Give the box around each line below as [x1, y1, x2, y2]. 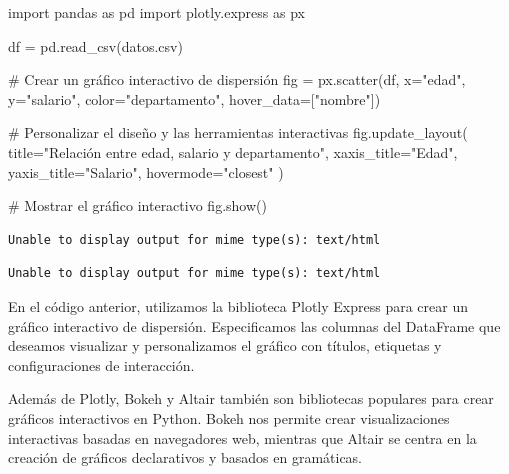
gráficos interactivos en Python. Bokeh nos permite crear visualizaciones [8, 407, 450, 428]
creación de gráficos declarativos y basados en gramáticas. [8, 447, 363, 468]
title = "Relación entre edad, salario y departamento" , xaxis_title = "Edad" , [8, 141, 458, 162]
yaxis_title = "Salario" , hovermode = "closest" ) [8, 161, 284, 182]
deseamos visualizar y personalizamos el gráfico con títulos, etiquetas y [8, 335, 442, 356]
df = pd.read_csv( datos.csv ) [8, 35, 183, 56]
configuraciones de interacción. [8, 354, 195, 375]
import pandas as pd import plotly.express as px [8, 2, 305, 22]
